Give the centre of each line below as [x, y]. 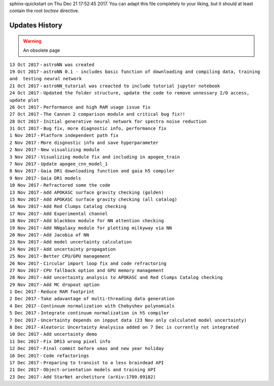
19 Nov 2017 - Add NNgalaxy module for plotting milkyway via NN [91, 228]
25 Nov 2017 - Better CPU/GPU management [60, 256]
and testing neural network [46, 79]
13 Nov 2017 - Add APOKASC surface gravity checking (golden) [87, 192]
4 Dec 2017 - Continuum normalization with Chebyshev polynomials [92, 306]
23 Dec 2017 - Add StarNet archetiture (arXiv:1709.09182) [83, 377]
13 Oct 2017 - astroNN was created [52, 64]
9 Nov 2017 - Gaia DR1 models [45, 178]
